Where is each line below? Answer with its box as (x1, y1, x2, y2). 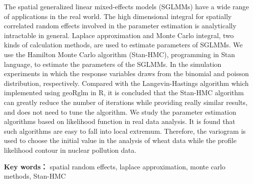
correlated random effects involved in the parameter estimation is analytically (4, 20, 236, 31)
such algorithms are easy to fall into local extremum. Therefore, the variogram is (4, 125, 246, 136)
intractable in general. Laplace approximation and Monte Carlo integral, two (4, 30, 234, 40)
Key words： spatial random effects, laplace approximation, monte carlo (4, 161, 226, 171)
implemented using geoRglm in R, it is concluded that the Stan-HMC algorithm (4, 87, 244, 98)
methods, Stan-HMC (4, 171, 66, 181)
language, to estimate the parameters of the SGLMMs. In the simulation (4, 59, 222, 69)
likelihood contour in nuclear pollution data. (4, 144, 137, 155)
